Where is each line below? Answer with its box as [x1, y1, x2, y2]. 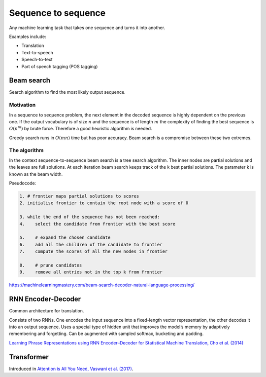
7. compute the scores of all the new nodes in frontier [19, 249, 168, 254]
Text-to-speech [21, 49, 54, 55]
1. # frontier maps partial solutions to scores [19, 193, 139, 199]
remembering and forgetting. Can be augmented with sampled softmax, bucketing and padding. [9, 331, 204, 337]
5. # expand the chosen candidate [19, 235, 111, 240]
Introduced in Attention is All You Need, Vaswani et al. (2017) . [9, 366, 133, 372]
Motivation [9, 102, 36, 109]
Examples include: [9, 34, 46, 39]
